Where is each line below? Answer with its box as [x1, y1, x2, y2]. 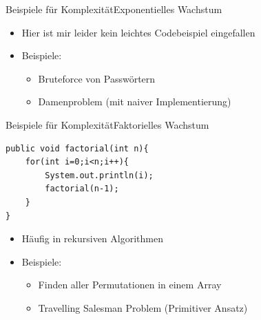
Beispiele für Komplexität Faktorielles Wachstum [6, 117, 209, 131]
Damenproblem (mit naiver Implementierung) [38, 94, 231, 109]
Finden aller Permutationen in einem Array [38, 277, 222, 292]
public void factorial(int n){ [6, 143, 149, 153]
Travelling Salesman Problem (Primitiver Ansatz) [38, 300, 248, 314]
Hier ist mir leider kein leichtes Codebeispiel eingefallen [21, 25, 255, 39]
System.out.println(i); [45, 170, 154, 180]
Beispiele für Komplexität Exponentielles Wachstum [6, 2, 222, 16]
